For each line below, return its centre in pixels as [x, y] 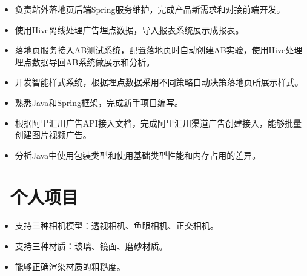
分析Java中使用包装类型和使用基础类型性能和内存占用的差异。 [138, 155]
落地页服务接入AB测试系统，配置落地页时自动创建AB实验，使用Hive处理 [159, 50]
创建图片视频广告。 [53, 135]
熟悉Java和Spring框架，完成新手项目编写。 [99, 102]
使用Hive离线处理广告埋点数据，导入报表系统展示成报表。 [129, 29]
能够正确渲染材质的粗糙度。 [70, 266]
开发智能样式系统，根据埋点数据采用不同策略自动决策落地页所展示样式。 [159, 82]
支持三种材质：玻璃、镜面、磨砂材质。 [91, 246]
